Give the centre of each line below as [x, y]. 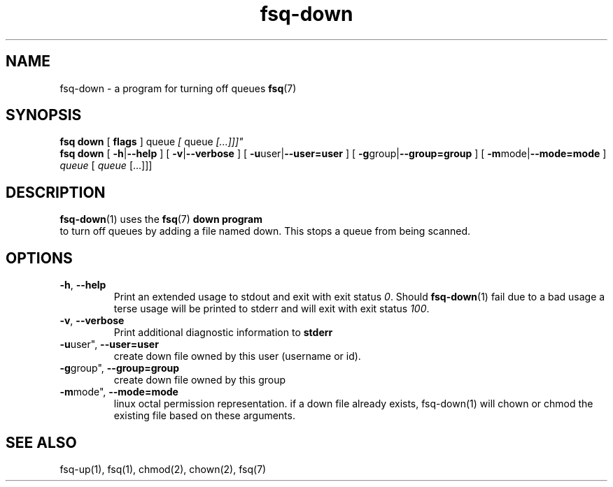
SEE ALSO [41, 442]
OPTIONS [39, 258]
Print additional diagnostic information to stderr [223, 333]
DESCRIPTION [56, 192]
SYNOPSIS [44, 115]
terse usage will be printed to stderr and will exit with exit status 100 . [272, 309]
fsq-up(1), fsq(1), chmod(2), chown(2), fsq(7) [163, 469]
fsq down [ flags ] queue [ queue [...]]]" [152, 142]
